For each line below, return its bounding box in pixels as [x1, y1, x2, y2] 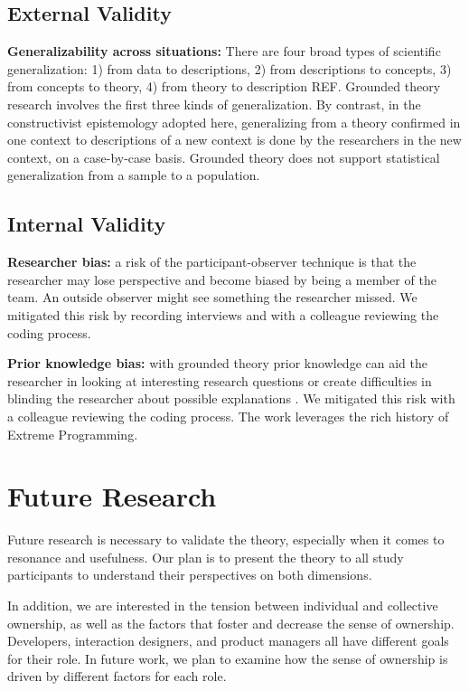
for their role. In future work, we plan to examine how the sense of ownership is [7, 648, 448, 667]
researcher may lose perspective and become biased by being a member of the [7, 270, 436, 289]
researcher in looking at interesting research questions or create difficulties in [7, 371, 432, 390]
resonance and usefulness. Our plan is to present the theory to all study [7, 547, 404, 566]
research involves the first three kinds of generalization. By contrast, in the [7, 94, 421, 113]
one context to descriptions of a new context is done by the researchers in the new [7, 130, 462, 149]
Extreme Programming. [7, 424, 138, 443]
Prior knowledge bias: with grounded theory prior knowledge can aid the [7, 354, 427, 373]
